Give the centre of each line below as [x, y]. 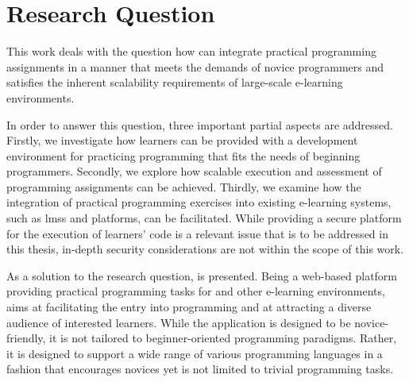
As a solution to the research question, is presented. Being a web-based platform [202, 275]
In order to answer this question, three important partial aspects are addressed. [200, 124]
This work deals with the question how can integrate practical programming [191, 51]
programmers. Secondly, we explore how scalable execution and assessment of [194, 171]
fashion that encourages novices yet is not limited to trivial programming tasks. [200, 369]
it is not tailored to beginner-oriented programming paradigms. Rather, [223, 338]
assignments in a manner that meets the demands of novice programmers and [195, 66]
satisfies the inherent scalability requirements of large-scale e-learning [175, 82]
